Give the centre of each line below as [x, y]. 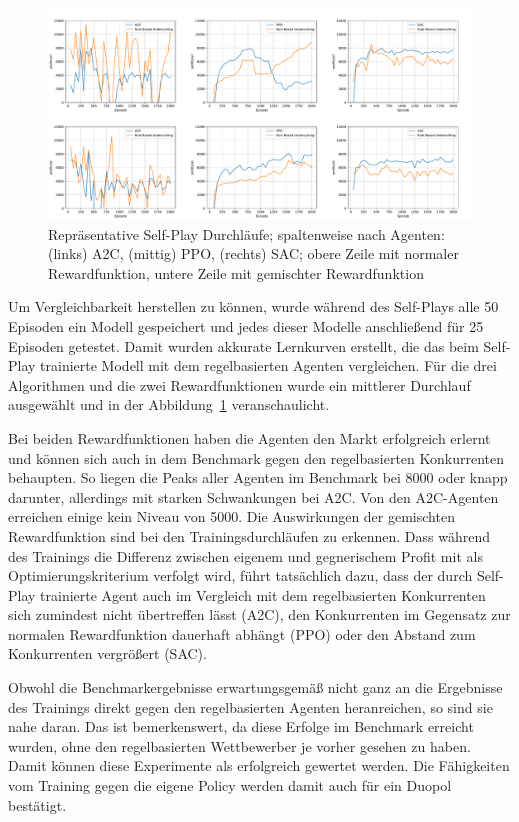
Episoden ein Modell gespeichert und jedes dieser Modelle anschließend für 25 [246, 325]
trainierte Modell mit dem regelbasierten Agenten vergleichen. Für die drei [268, 365]
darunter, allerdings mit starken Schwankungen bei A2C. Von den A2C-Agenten [253, 496]
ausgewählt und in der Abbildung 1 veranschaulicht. [169, 404]
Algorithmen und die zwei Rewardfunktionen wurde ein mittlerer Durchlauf [239, 384]
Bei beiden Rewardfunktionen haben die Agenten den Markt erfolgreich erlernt [249, 437]
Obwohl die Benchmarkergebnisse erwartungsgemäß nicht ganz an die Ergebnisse [255, 687]
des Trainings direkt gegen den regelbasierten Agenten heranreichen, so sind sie [250, 706]
